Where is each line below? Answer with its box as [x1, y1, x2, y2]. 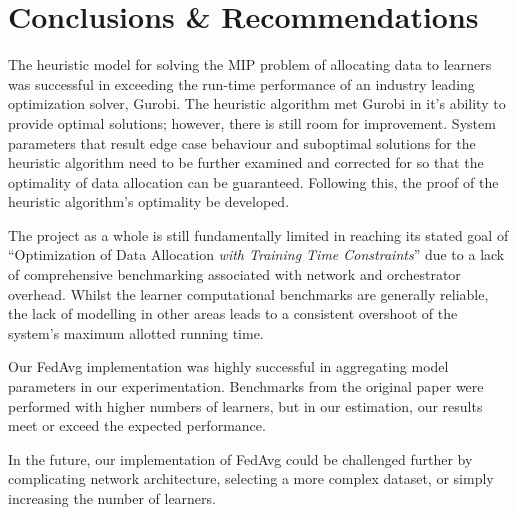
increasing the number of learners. [8, 488, 216, 508]
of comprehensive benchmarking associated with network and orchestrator [8, 264, 461, 285]
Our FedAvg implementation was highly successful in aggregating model [8, 356, 449, 377]
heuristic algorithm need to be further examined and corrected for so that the [8, 152, 484, 173]
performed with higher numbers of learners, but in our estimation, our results [8, 395, 483, 416]
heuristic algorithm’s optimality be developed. [8, 191, 290, 212]
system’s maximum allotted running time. [8, 322, 264, 343]
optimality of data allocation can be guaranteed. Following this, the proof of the [8, 171, 499, 192]
